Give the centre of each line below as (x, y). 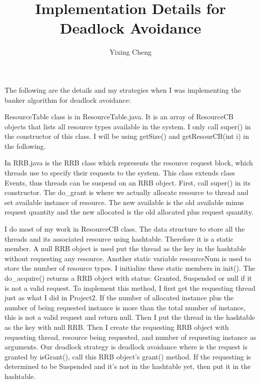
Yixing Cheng (130, 52)
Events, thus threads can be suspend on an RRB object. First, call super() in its (128, 182)
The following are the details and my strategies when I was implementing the (123, 89)
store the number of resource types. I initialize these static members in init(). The (130, 268)
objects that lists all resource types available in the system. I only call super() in (128, 126)
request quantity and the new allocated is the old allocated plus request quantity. (129, 212)
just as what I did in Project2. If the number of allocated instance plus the (119, 298)
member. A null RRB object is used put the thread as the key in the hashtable (125, 248)
